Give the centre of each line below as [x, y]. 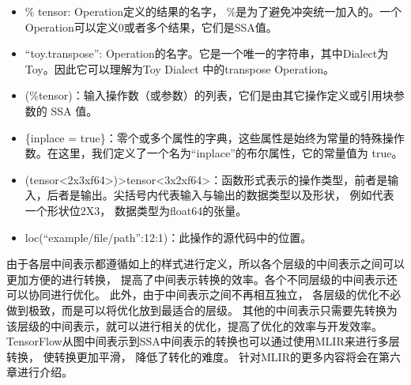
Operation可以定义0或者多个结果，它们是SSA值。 [151, 26]
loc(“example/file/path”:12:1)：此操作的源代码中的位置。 [168, 237]
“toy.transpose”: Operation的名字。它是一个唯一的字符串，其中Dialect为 [207, 53]
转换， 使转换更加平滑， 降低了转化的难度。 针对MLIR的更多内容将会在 [192, 356]
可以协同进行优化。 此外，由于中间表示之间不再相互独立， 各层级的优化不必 [204, 294]
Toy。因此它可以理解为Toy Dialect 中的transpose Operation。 [180, 68]
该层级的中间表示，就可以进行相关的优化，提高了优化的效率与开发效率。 [194, 325]
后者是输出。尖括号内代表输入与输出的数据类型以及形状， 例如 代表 [221, 195]
